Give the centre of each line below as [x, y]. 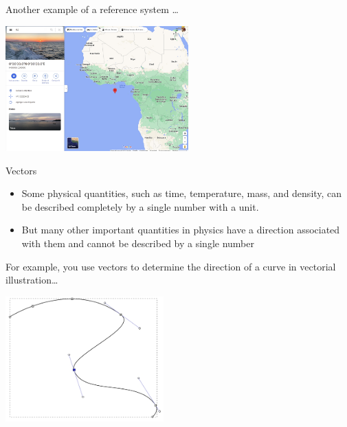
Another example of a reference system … [92, 9]
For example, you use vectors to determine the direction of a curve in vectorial [171, 266]
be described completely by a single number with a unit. [140, 206]
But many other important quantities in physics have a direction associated [181, 230]
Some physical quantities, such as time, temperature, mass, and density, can [182, 193]
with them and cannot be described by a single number [138, 243]
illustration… [32, 280]
